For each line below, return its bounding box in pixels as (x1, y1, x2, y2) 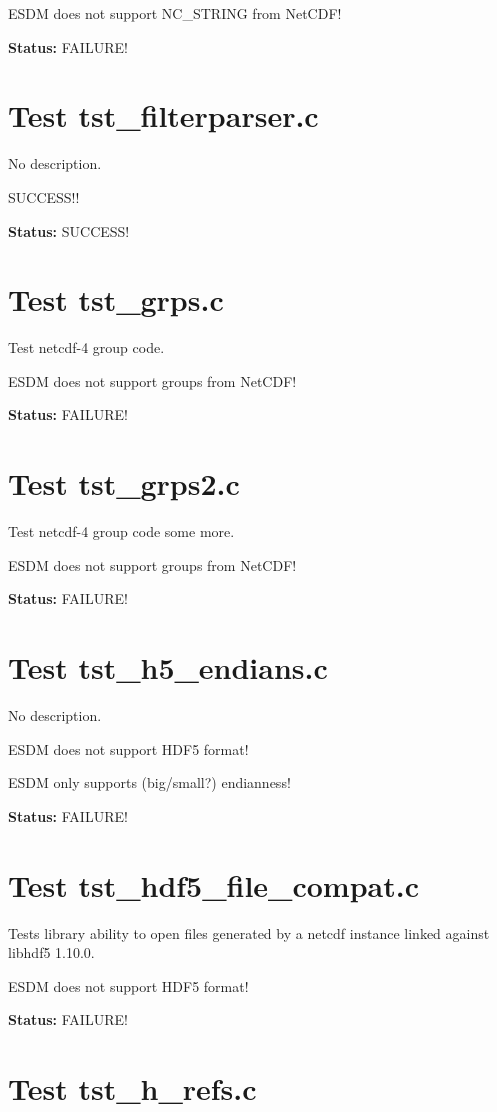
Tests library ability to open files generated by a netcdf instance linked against (8, 922, 490, 943)
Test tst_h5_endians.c (8, 647, 328, 688)
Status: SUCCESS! (8, 220, 130, 241)
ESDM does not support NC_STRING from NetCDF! (8, 3, 342, 23)
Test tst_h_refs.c (8, 1068, 257, 1109)
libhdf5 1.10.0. (8, 942, 95, 963)
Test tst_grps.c (8, 279, 224, 320)
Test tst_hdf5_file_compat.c (8, 864, 419, 905)
